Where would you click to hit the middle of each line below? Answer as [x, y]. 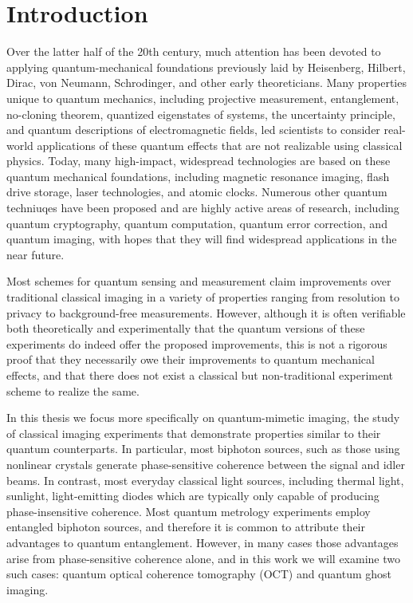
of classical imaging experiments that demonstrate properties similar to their [194, 433]
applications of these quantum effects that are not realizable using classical [220, 145]
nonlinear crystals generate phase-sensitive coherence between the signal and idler [206, 464]
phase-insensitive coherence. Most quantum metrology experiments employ [189, 511]
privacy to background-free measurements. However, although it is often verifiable [206, 312]
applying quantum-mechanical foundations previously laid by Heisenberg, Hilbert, [206, 67]
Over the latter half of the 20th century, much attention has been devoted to [194, 51]
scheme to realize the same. [73, 390]
